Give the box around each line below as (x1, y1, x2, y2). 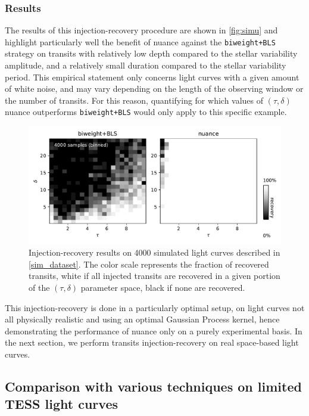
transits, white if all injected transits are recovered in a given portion (29, 269, 280, 282)
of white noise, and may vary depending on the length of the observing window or (5, 82, 304, 95)
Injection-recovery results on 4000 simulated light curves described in (29, 246, 280, 259)
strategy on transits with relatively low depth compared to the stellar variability (5, 47, 298, 60)
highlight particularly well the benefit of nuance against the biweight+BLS (5, 35, 276, 48)
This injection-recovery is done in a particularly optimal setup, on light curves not (5, 301, 305, 313)
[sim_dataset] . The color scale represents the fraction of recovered (29, 257, 269, 270)
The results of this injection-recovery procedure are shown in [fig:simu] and (5, 24, 278, 36)
